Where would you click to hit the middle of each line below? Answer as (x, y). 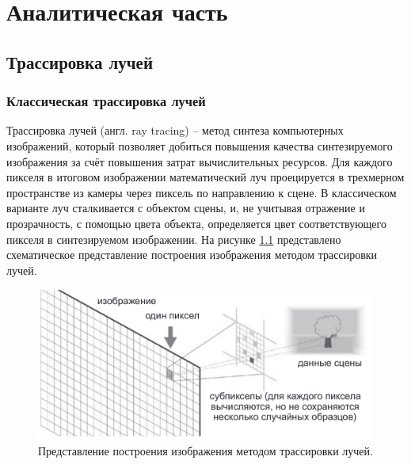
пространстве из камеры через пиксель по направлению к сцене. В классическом (202, 192)
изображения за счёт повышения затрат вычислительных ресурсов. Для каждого (200, 161)
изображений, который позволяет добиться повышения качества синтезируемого (200, 145)
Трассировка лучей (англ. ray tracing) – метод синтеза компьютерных (175, 130)
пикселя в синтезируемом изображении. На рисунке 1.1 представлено (174, 239)
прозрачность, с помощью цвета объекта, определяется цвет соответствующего (196, 223)
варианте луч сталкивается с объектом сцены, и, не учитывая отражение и (186, 208)
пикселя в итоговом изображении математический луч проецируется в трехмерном (205, 177)
